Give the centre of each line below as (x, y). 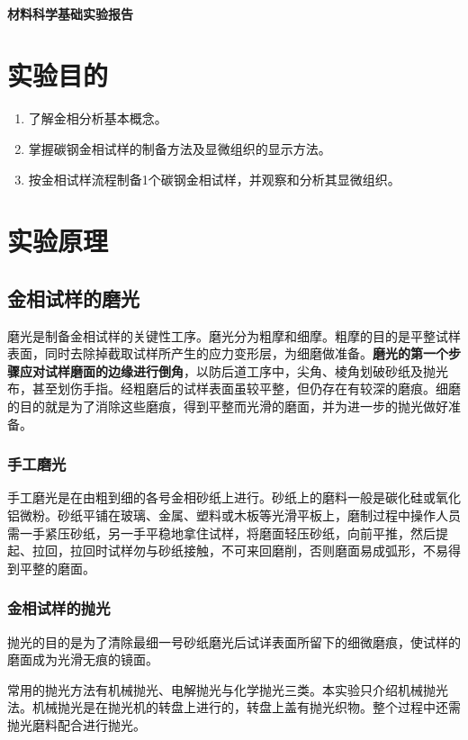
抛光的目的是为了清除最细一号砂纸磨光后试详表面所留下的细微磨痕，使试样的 (234, 641)
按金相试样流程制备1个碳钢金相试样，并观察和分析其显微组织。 (214, 179)
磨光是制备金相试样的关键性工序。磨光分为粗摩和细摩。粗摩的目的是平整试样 (234, 335)
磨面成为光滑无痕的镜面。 (83, 659)
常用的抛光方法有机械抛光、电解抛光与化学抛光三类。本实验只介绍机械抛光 (228, 689)
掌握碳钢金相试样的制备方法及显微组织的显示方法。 (180, 148)
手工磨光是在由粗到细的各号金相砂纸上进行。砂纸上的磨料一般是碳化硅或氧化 (234, 497)
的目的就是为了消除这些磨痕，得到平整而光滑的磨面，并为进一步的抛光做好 (228, 406)
